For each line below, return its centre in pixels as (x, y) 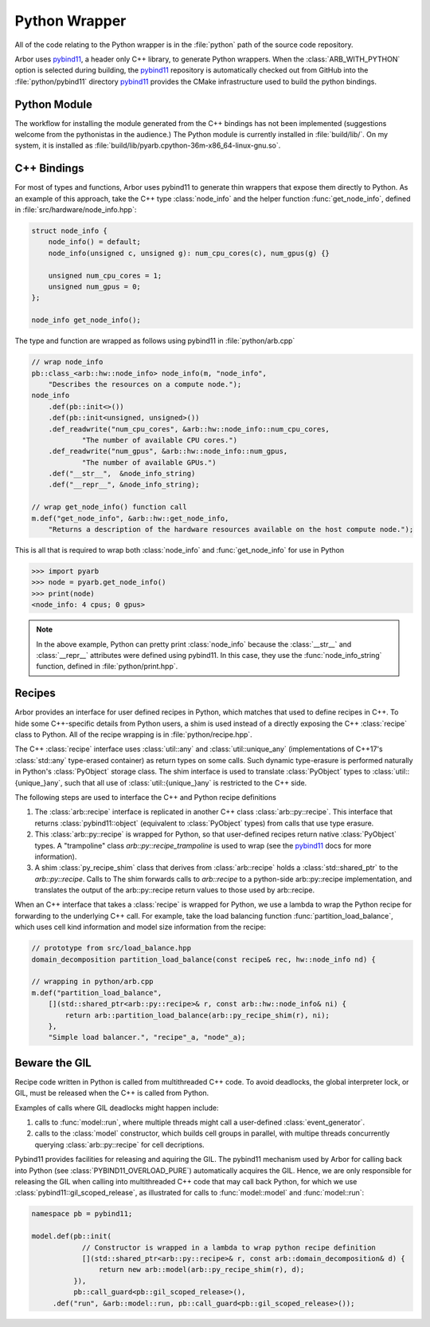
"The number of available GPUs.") (149, 462)
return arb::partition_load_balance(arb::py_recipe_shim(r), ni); (197, 1015)
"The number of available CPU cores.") (160, 440)
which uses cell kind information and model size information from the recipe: (141, 927)
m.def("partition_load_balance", (97, 992)
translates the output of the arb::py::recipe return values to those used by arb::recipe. (174, 890)
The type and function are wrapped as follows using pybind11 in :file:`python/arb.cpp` (155, 341)
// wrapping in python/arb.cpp (93, 982)
